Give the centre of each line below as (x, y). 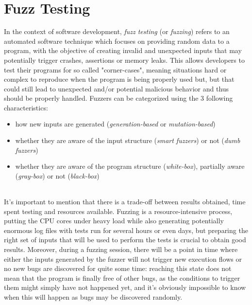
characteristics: (26, 107)
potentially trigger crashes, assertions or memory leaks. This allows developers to (124, 60)
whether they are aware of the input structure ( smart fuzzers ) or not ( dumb (128, 140)
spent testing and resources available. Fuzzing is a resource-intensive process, (118, 211)
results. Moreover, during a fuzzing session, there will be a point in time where (121, 249)
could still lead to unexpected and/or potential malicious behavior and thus (117, 88)
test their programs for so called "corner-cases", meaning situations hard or (115, 69)
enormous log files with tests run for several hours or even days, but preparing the (126, 230)
